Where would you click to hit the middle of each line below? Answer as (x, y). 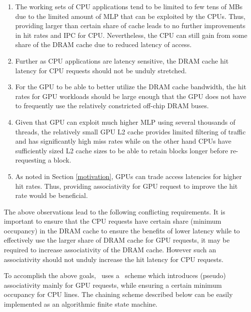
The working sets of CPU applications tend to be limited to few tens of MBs (129, 6)
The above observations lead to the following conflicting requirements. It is (115, 211)
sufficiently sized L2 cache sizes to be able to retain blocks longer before (122, 150)
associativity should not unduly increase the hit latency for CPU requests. (114, 259)
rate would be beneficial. (52, 195)
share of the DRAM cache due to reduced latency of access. (103, 44)
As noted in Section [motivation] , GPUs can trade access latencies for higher (129, 176)
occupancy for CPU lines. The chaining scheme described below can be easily (118, 294)
